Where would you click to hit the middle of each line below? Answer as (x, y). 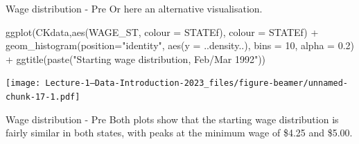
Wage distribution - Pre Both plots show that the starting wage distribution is (172, 119)
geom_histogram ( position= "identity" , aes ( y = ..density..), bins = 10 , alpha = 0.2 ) (180, 45)
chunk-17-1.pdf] (43, 97)
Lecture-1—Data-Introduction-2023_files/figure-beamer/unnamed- (196, 83)
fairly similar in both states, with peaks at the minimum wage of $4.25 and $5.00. (179, 133)
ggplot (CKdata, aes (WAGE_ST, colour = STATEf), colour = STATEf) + (162, 31)
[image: (23, 83)
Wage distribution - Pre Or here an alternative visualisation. (134, 8)
